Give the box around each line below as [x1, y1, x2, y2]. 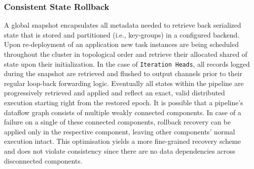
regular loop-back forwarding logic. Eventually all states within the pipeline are [4, 78, 244, 88]
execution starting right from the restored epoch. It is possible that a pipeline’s [4, 97, 243, 108]
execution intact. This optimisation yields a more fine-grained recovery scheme [4, 136, 241, 146]
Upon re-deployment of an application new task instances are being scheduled [4, 39, 239, 49]
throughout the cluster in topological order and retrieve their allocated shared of [4, 49, 248, 59]
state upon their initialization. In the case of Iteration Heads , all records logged [4, 58, 250, 69]
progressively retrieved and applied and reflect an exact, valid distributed [4, 87, 225, 98]
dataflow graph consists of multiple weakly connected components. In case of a [4, 107, 242, 117]
